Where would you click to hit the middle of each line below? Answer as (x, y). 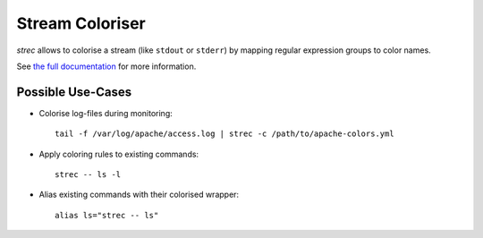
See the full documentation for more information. (106, 66)
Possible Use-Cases (74, 92)
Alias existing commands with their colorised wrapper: (139, 195)
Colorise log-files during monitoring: (106, 113)
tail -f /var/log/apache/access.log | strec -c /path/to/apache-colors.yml (225, 134)
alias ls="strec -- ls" (107, 215)
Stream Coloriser (81, 23)
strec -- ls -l (88, 175)
